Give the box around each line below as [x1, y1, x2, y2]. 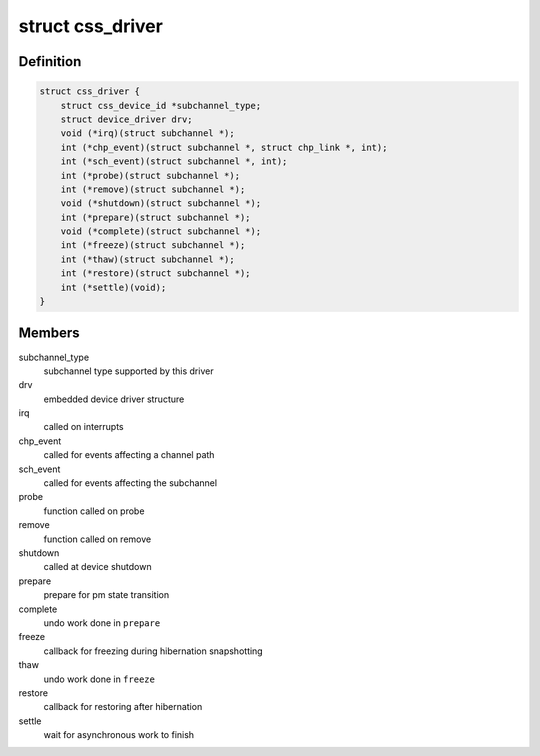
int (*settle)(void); [60, 281, 167, 293]
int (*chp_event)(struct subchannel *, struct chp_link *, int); [60, 141, 388, 153]
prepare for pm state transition [43, 589, 170, 601]
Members [18, 325, 80, 342]
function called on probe [43, 505, 145, 517]
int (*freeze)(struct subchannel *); [60, 240, 246, 251]
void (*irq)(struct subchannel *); [60, 128, 235, 139]
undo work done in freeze [43, 673, 155, 685]
